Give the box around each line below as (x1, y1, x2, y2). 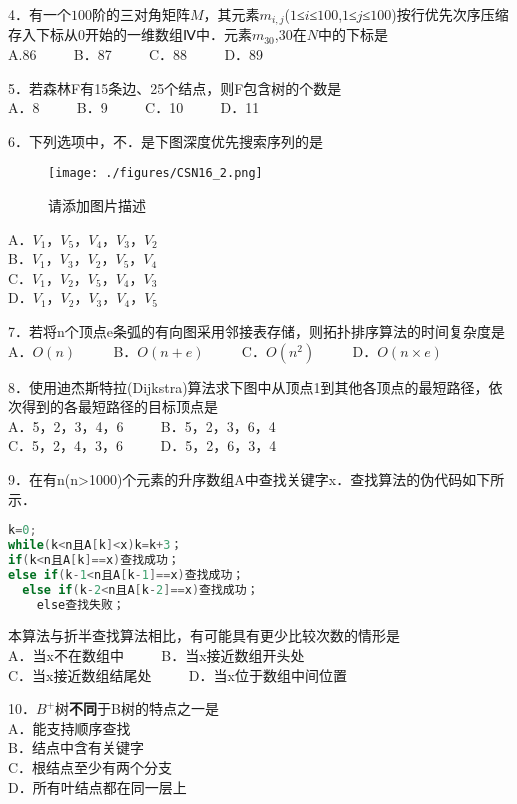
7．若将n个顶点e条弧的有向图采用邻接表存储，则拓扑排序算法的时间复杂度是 (8, 321, 505, 342)
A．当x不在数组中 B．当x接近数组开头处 (8, 645, 305, 666)
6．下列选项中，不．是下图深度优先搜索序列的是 (8, 130, 323, 151)
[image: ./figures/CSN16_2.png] (48, 166, 263, 181)
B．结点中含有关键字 (8, 737, 144, 758)
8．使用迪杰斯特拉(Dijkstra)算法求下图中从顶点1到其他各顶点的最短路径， (8, 376, 489, 397)
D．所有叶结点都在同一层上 (8, 776, 187, 797)
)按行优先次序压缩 (391, 4, 509, 24)
